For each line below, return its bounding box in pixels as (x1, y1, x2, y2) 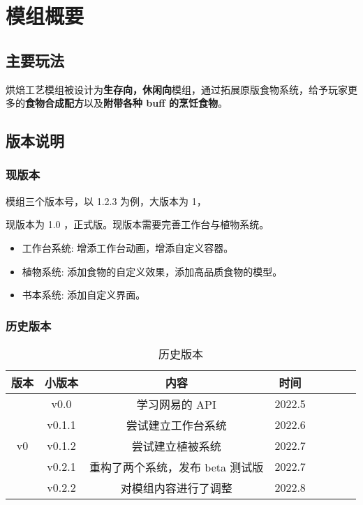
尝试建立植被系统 (131, 437, 221, 454)
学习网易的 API (136, 395, 216, 412)
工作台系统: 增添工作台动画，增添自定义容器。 (22, 240, 234, 255)
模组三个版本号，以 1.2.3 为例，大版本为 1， (6, 193, 207, 208)
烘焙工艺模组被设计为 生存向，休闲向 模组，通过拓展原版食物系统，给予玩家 (6, 82, 348, 96)
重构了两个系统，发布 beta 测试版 (89, 458, 264, 475)
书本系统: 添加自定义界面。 (22, 287, 146, 302)
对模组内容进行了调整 (120, 479, 232, 496)
